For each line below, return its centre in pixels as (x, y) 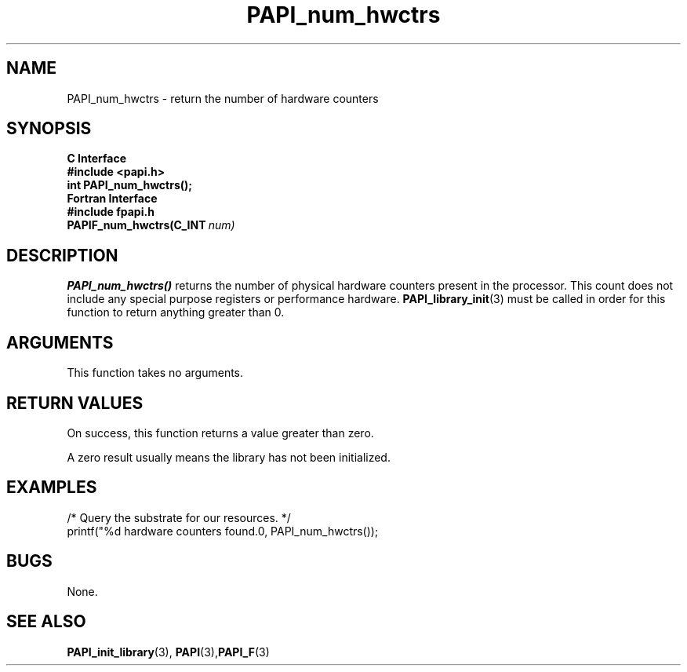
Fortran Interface (112, 199)
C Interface (97, 159)
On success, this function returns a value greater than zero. (220, 433)
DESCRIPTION (62, 255)
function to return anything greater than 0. (176, 312)
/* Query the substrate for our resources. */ (179, 517)
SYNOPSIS (49, 129)
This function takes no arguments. (155, 373)
